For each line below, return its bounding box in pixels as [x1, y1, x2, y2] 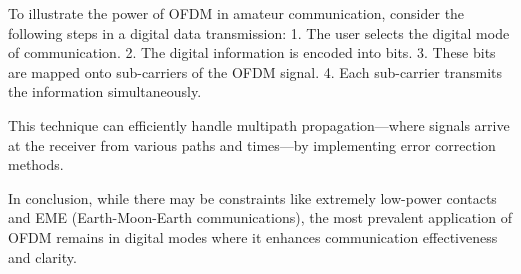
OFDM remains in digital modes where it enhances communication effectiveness [8, 226, 498, 247]
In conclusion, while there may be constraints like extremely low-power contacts [8, 187, 497, 208]
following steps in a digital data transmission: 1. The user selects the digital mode [8, 22, 510, 43]
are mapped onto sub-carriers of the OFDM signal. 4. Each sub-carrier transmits [8, 61, 503, 82]
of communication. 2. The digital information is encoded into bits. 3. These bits [8, 42, 496, 63]
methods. [8, 154, 64, 175]
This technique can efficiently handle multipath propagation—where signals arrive [8, 114, 510, 135]
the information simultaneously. [8, 81, 202, 102]
